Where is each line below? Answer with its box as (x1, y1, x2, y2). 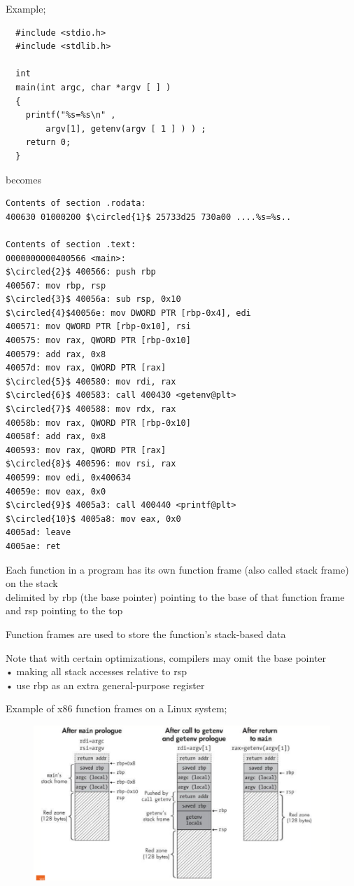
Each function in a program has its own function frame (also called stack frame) (6, 562, 349, 576)
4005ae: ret (6, 541, 61, 551)
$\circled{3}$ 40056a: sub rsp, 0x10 (6, 294, 181, 305)
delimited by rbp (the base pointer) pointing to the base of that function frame (6, 589, 345, 604)
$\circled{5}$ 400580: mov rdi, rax (6, 376, 176, 387)
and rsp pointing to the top (6, 603, 123, 618)
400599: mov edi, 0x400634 (6, 473, 131, 483)
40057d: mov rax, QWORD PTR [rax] (6, 363, 167, 373)
